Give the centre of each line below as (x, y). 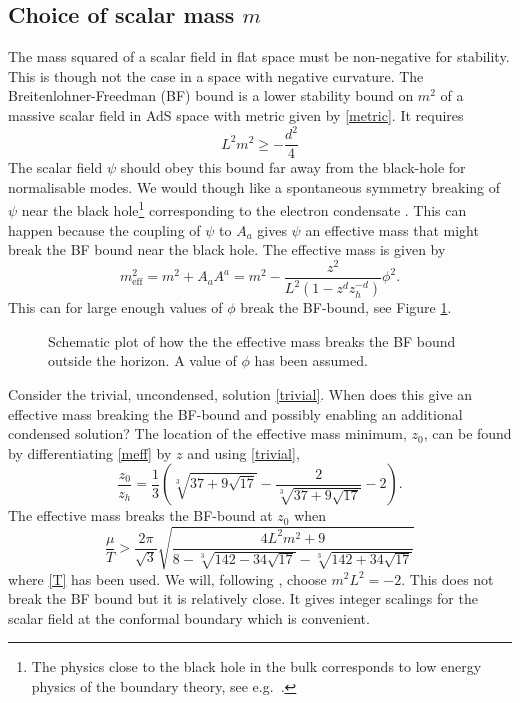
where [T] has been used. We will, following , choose (167, 578)
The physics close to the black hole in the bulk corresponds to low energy (256, 666)
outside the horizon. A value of (142, 360)
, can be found (467, 433)
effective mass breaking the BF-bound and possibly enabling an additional (235, 413)
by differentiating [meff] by (90, 452)
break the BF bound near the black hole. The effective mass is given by (227, 249)
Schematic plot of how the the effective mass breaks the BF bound (252, 340)
